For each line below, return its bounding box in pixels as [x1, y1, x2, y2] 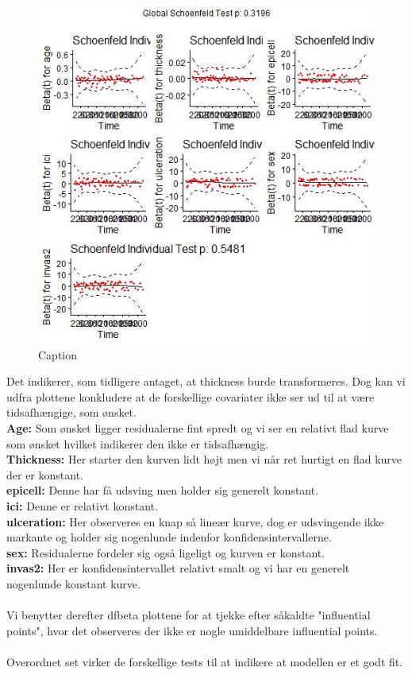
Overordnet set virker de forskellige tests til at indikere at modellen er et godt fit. [6, 653, 403, 669]
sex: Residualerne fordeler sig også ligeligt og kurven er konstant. [6, 544, 325, 561]
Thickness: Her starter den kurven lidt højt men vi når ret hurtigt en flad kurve [6, 451, 402, 467]
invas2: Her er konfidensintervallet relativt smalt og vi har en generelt [6, 560, 350, 576]
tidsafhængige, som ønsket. [6, 404, 137, 421]
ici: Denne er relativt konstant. [6, 497, 158, 514]
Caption [38, 346, 78, 363]
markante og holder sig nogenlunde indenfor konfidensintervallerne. [6, 529, 332, 545]
